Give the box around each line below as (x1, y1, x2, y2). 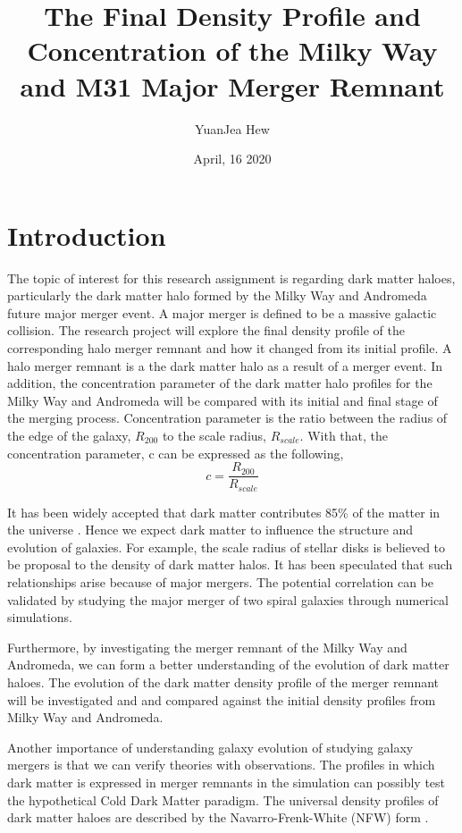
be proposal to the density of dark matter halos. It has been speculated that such (7, 555, 453, 574)
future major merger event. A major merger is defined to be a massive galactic (7, 303, 437, 322)
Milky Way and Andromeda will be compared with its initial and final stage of (7, 391, 438, 409)
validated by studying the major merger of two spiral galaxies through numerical (7, 590, 449, 609)
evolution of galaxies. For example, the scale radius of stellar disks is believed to (7, 537, 446, 556)
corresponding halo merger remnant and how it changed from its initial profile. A (7, 339, 452, 357)
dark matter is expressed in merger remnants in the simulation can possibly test (7, 772, 446, 791)
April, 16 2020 (193, 149, 272, 168)
